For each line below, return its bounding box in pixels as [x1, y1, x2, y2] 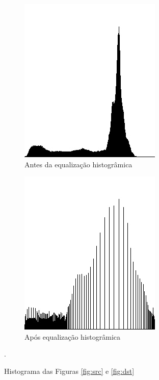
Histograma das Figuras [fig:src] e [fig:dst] [4, 365, 135, 376]
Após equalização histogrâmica [24, 331, 121, 342]
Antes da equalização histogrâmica [24, 159, 132, 169]
